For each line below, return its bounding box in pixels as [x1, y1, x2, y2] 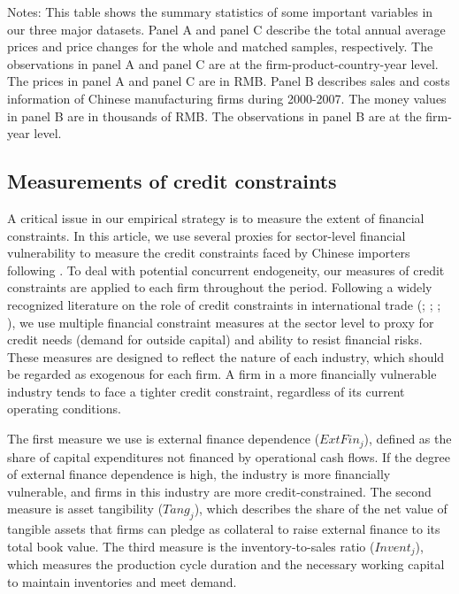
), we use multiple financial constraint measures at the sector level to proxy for [7, 312, 434, 331]
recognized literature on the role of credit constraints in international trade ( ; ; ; [7, 295, 441, 313]
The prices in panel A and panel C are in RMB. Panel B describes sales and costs [7, 72, 450, 90]
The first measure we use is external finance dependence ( [7, 429, 320, 448]
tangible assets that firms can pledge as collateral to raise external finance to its [7, 520, 440, 538]
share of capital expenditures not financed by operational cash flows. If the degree [7, 447, 450, 466]
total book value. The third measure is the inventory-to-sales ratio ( [7, 536, 375, 555]
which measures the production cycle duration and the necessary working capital [7, 555, 445, 574]
